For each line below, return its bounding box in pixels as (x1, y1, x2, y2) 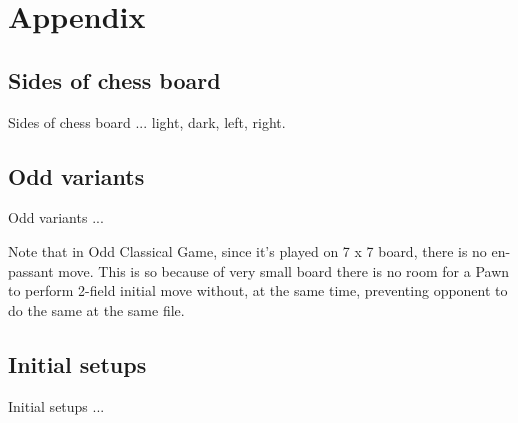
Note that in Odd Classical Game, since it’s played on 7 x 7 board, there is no (8, 240, 487, 261)
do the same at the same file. (8, 299, 185, 320)
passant (8, 260, 54, 281)
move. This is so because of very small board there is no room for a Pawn (58, 260, 510, 281)
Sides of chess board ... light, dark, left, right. (8, 111, 286, 132)
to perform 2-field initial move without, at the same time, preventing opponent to (8, 280, 508, 301)
